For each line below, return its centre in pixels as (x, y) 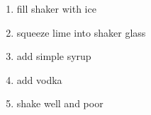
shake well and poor (60, 103)
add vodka (39, 79)
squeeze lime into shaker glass (81, 32)
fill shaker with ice (56, 8)
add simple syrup (54, 56)
